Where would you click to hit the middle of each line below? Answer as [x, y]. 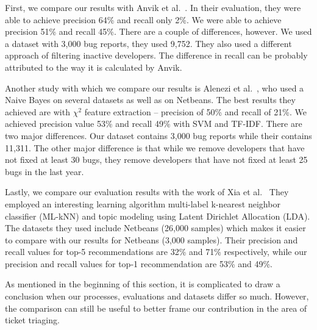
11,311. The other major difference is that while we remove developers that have [155, 147]
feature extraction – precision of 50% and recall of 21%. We [195, 111]
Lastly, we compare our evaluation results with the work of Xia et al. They [147, 192]
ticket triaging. [32, 320]
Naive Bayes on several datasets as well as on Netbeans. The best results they [150, 100]
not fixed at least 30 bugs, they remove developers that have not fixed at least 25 [156, 160]
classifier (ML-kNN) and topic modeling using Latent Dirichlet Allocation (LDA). [158, 216]
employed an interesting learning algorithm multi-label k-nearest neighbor [143, 203]
